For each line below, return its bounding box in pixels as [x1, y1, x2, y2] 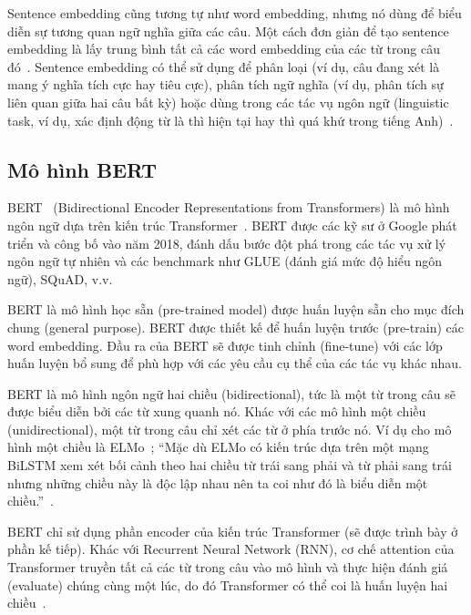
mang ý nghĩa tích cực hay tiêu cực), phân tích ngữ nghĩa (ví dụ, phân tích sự [7, 75, 444, 94]
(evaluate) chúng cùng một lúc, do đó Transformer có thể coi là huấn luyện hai [7, 575, 448, 594]
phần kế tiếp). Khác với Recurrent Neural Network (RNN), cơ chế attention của [7, 539, 455, 559]
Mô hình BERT [7, 155, 158, 183]
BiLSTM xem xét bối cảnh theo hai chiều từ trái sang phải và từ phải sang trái [7, 456, 452, 475]
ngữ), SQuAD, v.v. [7, 269, 113, 288]
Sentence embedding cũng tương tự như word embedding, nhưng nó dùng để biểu [7, 4, 462, 22]
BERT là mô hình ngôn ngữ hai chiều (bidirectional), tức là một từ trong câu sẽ [7, 384, 456, 403]
